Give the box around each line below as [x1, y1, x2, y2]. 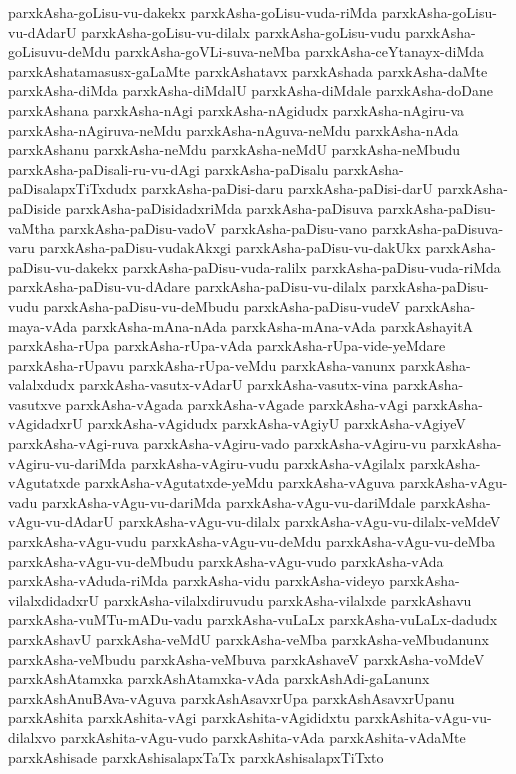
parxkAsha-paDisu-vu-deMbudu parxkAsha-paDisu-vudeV [43, 295, 401, 316]
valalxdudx [8, 374, 75, 395]
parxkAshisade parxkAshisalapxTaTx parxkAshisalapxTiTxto [8, 746, 384, 767]
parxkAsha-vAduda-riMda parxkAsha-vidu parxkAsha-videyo [8, 570, 385, 591]
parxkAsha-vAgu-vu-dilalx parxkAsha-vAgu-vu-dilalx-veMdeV [118, 511, 501, 532]
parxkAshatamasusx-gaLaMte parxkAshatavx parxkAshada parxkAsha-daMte [8, 60, 488, 81]
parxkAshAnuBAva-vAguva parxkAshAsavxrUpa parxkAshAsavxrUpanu [8, 687, 455, 708]
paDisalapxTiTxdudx [8, 178, 137, 199]
